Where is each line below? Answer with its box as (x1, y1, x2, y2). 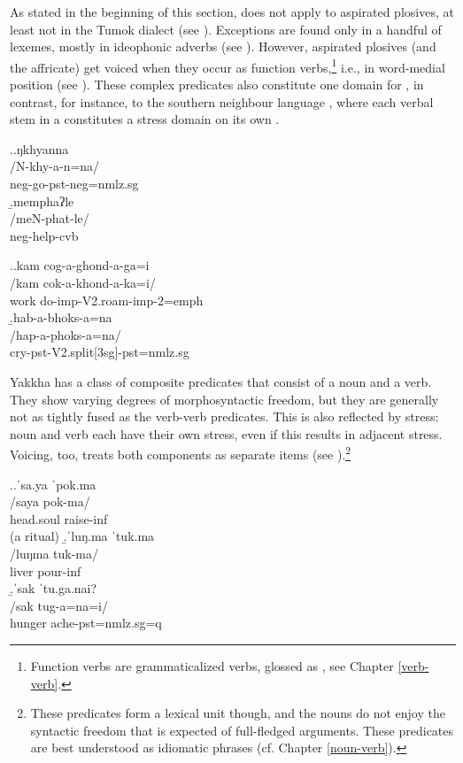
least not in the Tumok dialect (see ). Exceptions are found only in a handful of (10, 19, 442, 38)
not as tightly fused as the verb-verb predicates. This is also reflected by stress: (10, 407, 439, 426)
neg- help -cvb (10, 226, 79, 244)
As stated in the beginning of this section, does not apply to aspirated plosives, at (10, 3, 454, 20)
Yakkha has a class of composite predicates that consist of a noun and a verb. (10, 372, 432, 390)
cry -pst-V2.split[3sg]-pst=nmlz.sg (10, 343, 189, 361)
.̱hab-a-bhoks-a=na (10, 308, 112, 327)
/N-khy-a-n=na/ (10, 157, 100, 175)
